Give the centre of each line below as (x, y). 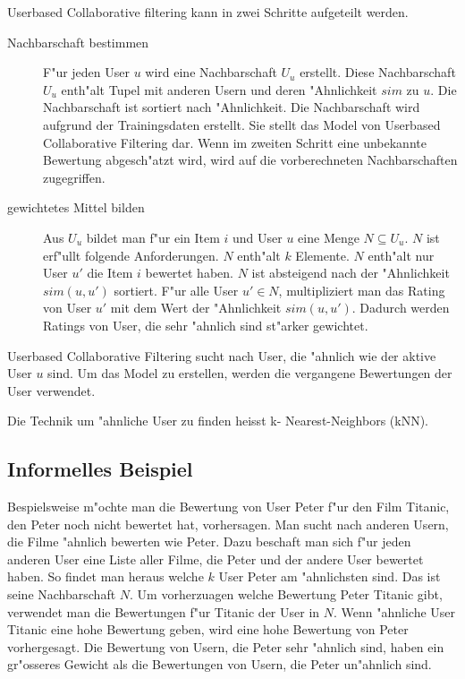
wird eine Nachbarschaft (211, 72)
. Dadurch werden (401, 308)
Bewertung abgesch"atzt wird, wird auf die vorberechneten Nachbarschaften (250, 160)
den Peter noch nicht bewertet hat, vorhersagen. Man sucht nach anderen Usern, (228, 524)
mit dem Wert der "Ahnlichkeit (196, 308)
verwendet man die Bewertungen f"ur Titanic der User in (164, 611)
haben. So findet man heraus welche (106, 576)
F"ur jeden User (86, 72)
